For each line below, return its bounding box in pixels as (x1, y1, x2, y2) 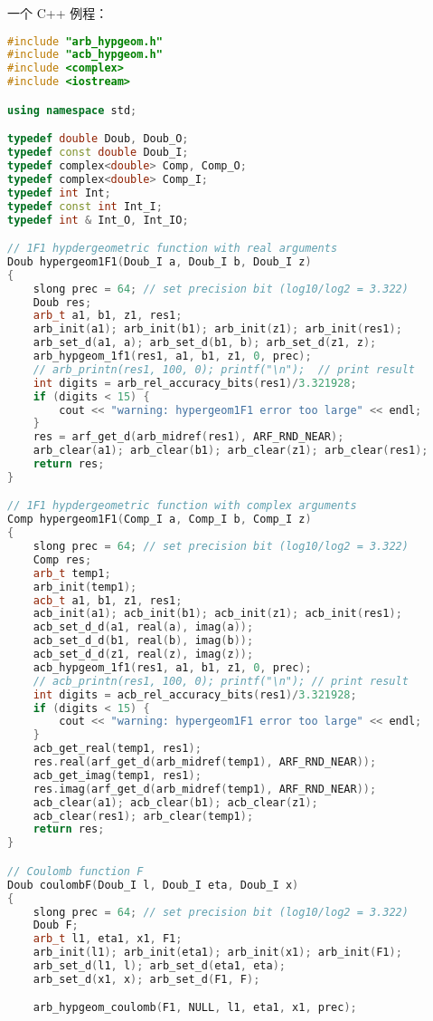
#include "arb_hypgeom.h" (7, 34, 163, 48)
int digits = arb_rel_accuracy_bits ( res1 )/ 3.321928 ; (33, 376, 357, 390)
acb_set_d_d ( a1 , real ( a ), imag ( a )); (33, 621, 254, 634)
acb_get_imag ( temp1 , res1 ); (33, 768, 202, 782)
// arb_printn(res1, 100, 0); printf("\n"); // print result (33, 362, 416, 376)
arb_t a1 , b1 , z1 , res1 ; (33, 309, 183, 323)
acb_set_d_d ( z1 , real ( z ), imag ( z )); (33, 648, 254, 661)
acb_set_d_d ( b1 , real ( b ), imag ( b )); (33, 634, 254, 648)
